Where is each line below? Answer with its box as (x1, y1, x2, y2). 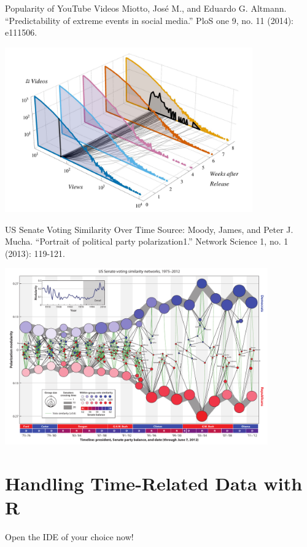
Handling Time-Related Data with (5, 471, 303, 496)
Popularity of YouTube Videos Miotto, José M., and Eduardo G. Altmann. (5, 2, 287, 14)
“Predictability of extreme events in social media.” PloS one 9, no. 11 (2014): (5, 14, 293, 26)
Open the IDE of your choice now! (5, 530, 134, 543)
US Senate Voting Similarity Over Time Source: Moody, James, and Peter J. (5, 222, 293, 235)
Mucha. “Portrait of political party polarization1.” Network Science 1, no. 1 (5, 235, 289, 248)
